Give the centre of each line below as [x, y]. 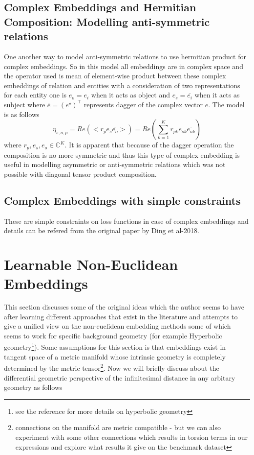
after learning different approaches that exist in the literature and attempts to [121, 316]
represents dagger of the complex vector [143, 104]
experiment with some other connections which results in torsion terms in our [131, 437]
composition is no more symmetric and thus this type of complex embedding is [122, 155]
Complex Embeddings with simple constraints [122, 200]
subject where [25, 104]
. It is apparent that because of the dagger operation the [149, 145]
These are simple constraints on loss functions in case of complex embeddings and [126, 221]
